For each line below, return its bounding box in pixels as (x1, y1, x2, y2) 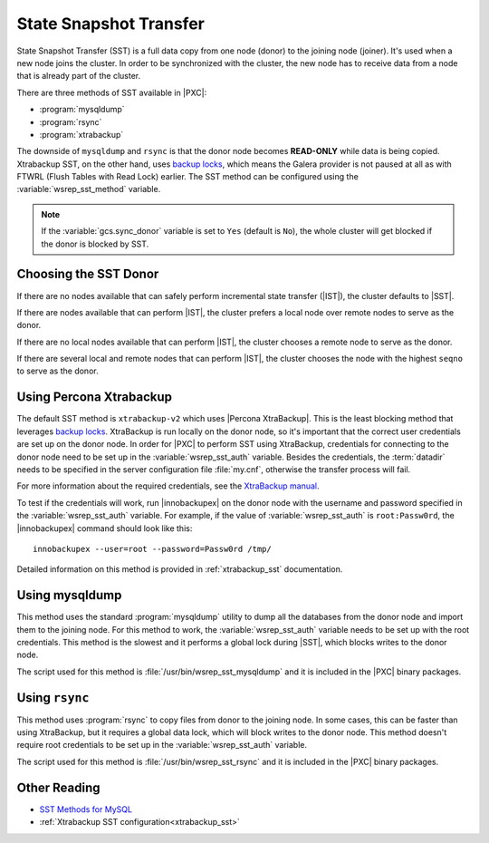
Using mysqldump (16, 587, 122, 603)
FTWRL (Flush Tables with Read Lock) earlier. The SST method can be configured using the (16, 171, 360, 182)
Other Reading (16, 780, 101, 795)
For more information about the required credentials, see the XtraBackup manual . (16, 480, 320, 491)
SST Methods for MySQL (39, 803, 133, 815)
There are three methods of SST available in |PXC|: (16, 87, 207, 98)
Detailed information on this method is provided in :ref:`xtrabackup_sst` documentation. (16, 564, 343, 575)
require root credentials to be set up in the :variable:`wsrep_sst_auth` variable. (16, 740, 308, 751)
